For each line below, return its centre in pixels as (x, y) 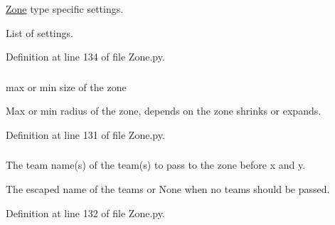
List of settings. (39, 32)
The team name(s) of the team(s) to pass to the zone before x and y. (156, 165)
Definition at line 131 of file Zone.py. (85, 134)
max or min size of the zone (66, 87)
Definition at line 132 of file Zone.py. (85, 213)
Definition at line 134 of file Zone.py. (85, 57)
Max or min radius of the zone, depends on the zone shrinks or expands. (164, 111)
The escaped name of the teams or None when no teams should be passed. (168, 188)
